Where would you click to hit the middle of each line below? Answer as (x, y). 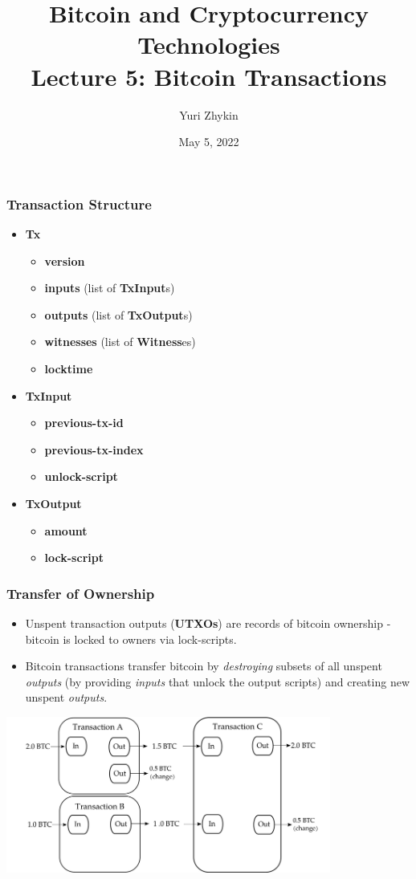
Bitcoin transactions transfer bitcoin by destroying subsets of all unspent (204, 666)
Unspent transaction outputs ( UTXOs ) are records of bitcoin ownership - (208, 623)
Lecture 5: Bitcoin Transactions (209, 76)
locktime (69, 368)
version (65, 260)
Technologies (209, 45)
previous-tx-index (94, 449)
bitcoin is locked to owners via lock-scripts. (131, 639)
